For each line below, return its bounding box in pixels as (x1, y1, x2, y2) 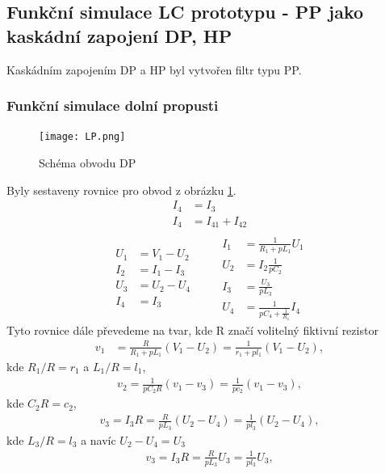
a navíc (81, 431, 116, 448)
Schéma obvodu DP (39, 154, 136, 171)
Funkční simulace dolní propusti (6, 95, 219, 116)
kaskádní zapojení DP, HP (6, 23, 232, 48)
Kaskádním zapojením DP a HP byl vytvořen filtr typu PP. (6, 61, 302, 78)
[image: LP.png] (39, 131, 126, 143)
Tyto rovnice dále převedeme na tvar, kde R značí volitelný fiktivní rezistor (6, 321, 379, 338)
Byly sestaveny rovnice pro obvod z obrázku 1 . (6, 181, 236, 198)
